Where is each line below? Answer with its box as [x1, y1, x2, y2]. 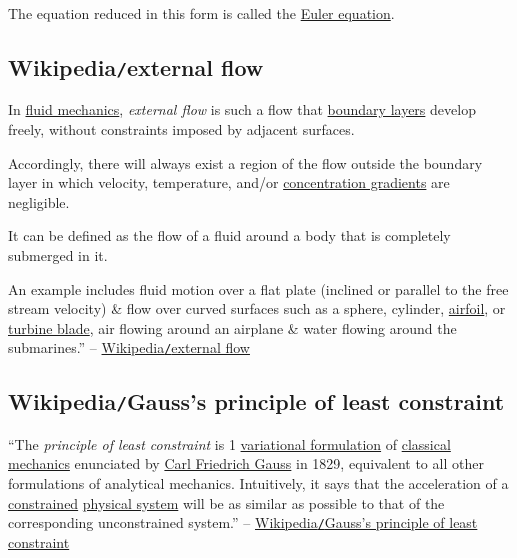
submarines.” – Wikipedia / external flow [8, 337, 250, 358]
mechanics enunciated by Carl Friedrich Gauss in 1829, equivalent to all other [8, 453, 484, 474]
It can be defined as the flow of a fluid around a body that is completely [8, 225, 451, 246]
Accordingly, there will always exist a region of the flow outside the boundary [8, 152, 483, 173]
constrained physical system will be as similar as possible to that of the [8, 492, 445, 513]
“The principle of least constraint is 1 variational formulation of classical [8, 433, 451, 454]
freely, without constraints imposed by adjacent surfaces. [8, 118, 355, 139]
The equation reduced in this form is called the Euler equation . [8, 3, 395, 23]
